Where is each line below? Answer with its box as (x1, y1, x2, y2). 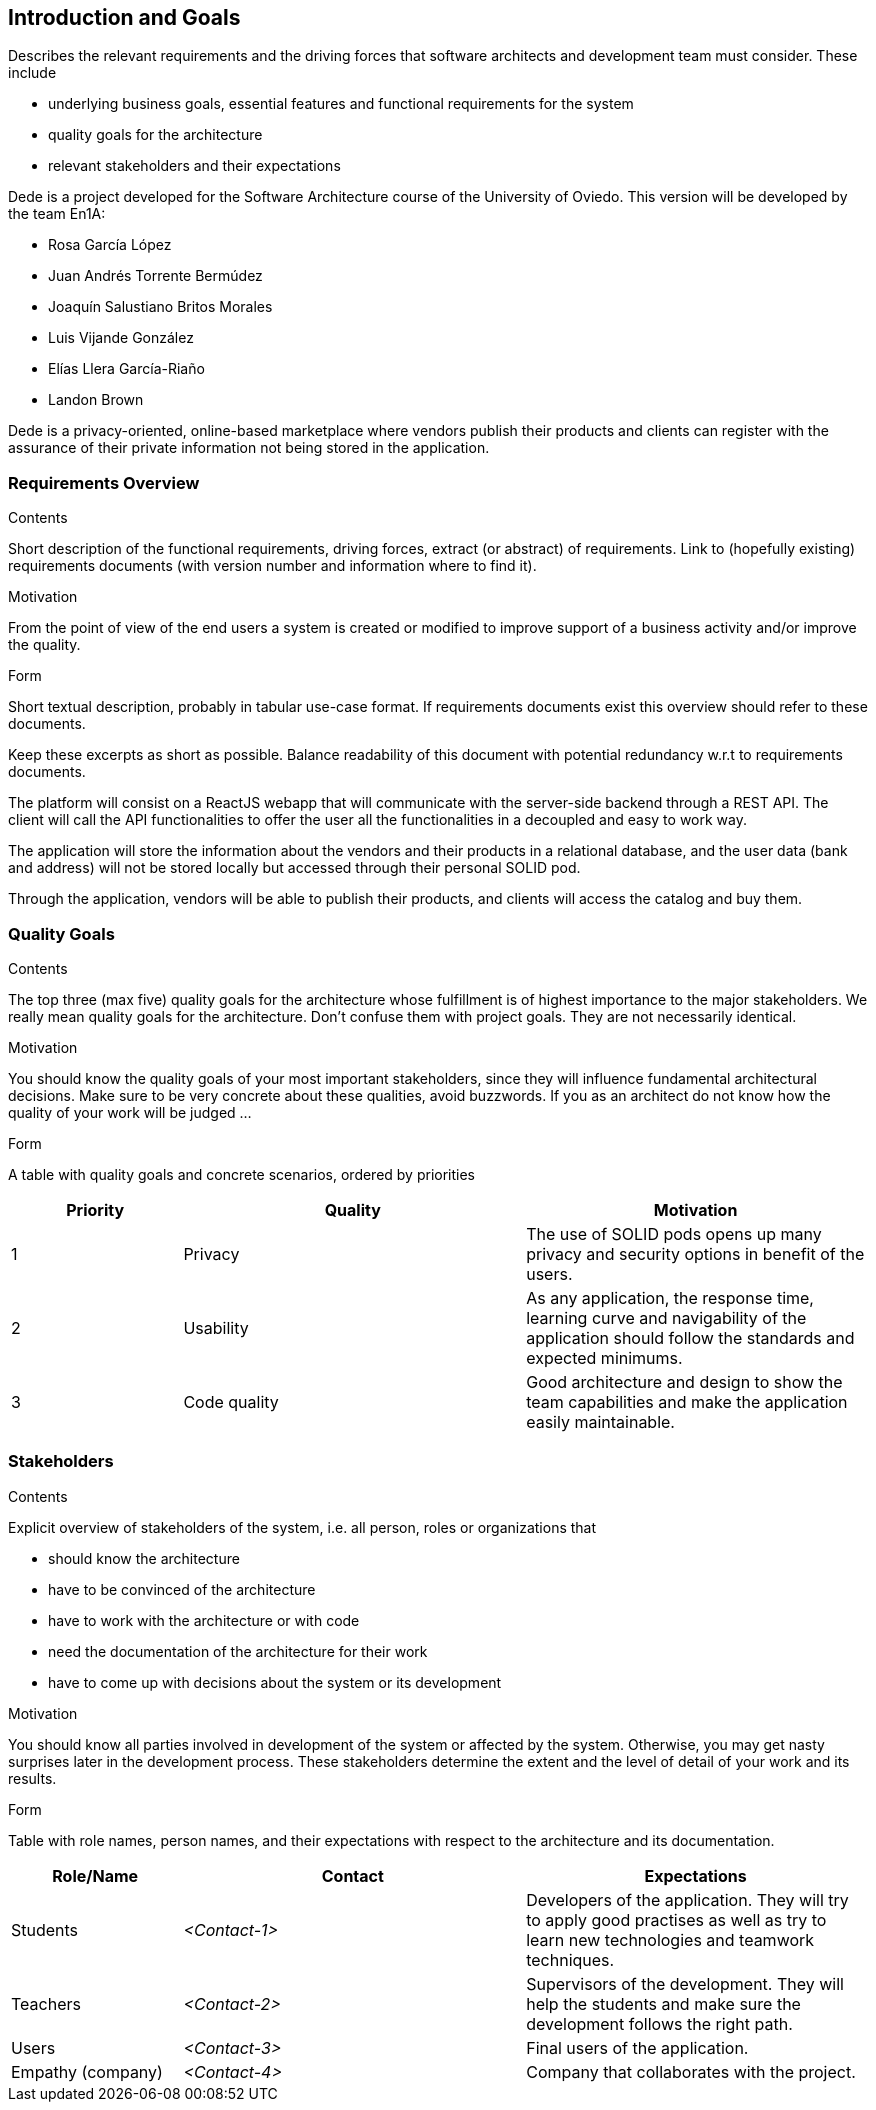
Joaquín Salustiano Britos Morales (48, 298, 273, 316)
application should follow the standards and (526, 1327, 855, 1348)
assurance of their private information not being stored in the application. (8, 439, 490, 457)
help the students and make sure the (526, 1993, 801, 2014)
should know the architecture (48, 1549, 240, 1567)
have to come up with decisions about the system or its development (48, 1673, 502, 1691)
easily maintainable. (526, 1411, 675, 1432)
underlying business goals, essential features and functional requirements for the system (48, 95, 634, 113)
